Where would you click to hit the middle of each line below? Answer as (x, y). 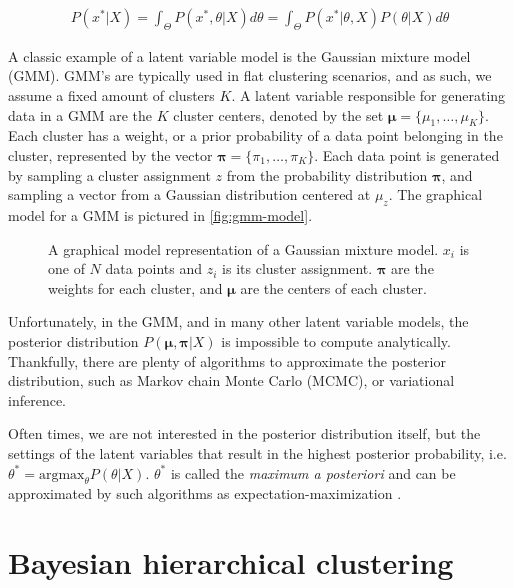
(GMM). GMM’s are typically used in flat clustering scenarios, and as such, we (250, 75)
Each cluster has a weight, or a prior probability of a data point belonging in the (255, 135)
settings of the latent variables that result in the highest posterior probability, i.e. (257, 452)
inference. (37, 399)
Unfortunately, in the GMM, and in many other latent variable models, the (238, 321)
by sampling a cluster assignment (109, 174)
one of (66, 268)
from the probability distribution (327, 174)
